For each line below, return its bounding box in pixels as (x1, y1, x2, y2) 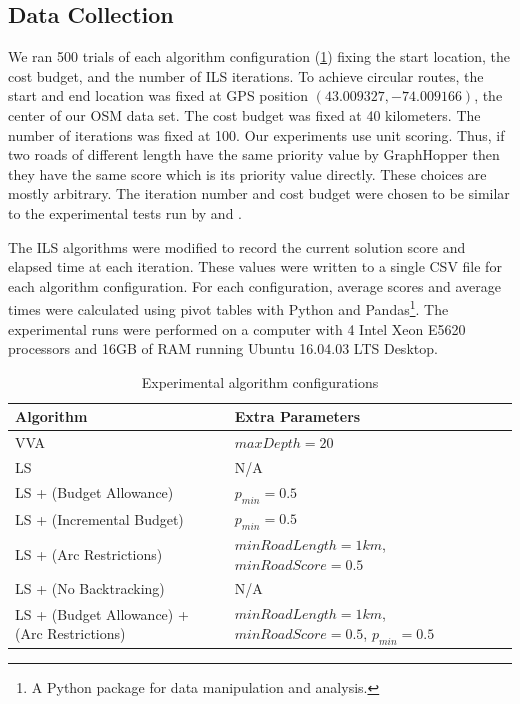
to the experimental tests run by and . (8, 202, 242, 223)
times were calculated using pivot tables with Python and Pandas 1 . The (8, 296, 449, 319)
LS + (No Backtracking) (15, 578, 165, 599)
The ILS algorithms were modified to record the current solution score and (8, 236, 466, 257)
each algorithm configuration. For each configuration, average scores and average (8, 275, 501, 296)
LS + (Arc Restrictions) (15, 543, 163, 564)
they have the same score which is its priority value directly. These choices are (8, 163, 487, 184)
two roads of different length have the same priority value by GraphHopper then (8, 144, 500, 165)
